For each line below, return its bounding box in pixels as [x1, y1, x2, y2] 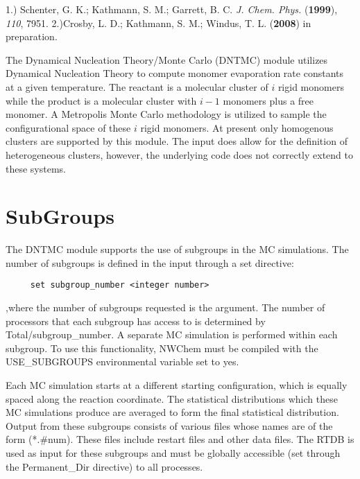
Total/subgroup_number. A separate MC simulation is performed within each [6, 327, 338, 342]
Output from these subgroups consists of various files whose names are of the [6, 418, 333, 433]
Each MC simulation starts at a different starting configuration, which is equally [6, 378, 348, 392]
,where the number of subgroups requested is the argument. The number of [6, 300, 325, 315]
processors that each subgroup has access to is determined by [6, 313, 266, 328]
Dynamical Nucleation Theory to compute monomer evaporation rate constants [6, 66, 343, 80]
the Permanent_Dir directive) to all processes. [6, 459, 203, 473]
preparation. [6, 29, 58, 44]
